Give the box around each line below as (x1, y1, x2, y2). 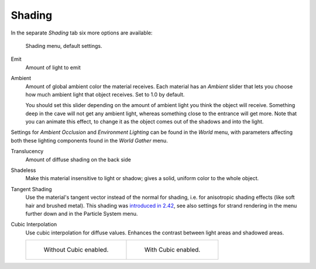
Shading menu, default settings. (25, 42, 102, 49)
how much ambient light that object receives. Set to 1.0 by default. (25, 91, 185, 98)
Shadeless (11, 167, 36, 174)
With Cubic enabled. (144, 246, 201, 254)
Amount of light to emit (25, 64, 81, 71)
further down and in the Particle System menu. (25, 210, 138, 217)
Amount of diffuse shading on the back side (25, 156, 131, 163)
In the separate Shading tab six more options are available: (11, 29, 153, 36)
